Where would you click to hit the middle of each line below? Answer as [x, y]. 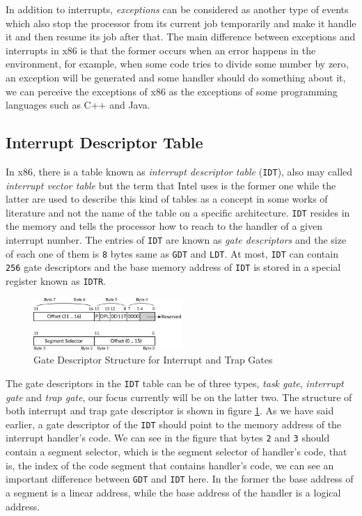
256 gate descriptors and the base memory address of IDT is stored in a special [173, 267]
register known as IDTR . [56, 281]
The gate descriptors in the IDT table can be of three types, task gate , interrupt [175, 383]
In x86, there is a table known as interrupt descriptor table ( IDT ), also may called [179, 171]
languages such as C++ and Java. [78, 105]
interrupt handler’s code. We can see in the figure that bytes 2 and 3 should [168, 438]
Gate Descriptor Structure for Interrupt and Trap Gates [153, 360]
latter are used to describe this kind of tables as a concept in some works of [167, 199]
